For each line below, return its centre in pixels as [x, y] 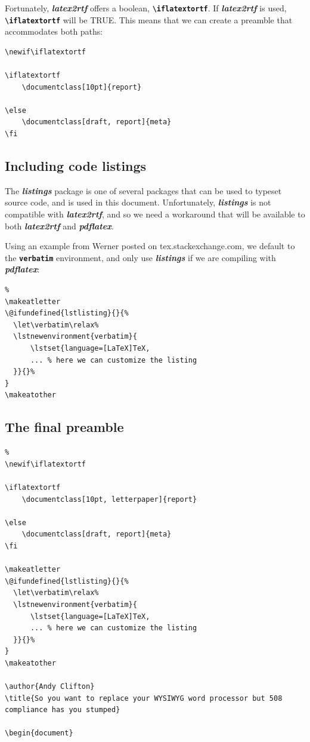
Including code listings [76, 166]
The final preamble [64, 427]
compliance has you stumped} [63, 710]
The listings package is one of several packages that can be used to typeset [143, 190]
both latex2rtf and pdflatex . [59, 226]
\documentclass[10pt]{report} [82, 87]
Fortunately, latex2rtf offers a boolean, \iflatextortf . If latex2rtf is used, [146, 8]
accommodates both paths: [54, 31]
